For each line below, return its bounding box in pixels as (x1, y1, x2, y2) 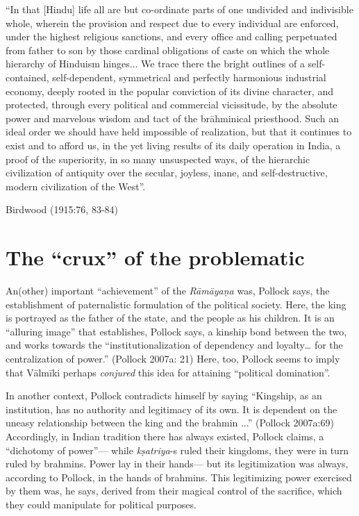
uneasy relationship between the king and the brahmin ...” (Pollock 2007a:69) (6, 415, 334, 430)
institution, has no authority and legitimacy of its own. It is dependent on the (6, 401, 337, 416)
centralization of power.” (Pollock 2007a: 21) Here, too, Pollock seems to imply (6, 351, 340, 365)
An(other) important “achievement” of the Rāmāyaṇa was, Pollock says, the (6, 283, 330, 298)
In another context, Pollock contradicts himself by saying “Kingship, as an (6, 388, 322, 403)
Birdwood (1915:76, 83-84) (6, 202, 119, 217)
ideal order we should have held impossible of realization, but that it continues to (6, 124, 352, 139)
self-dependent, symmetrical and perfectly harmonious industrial (52, 69, 326, 84)
